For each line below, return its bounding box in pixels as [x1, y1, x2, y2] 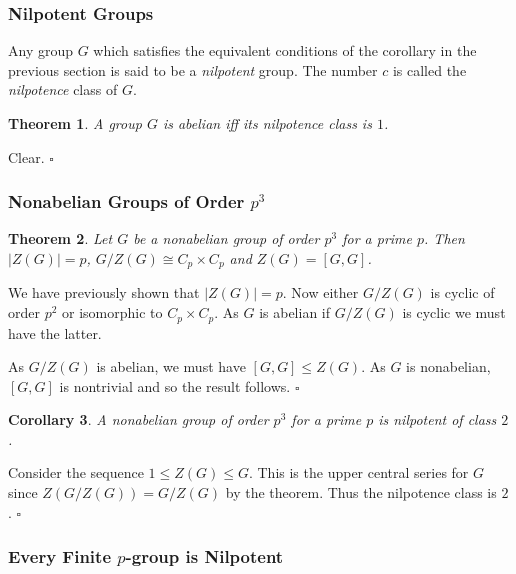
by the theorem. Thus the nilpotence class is [225, 482, 497, 503]
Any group [8, 40, 74, 61]
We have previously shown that [8, 282, 200, 303]
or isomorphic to [62, 302, 163, 323]
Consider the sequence [8, 462, 144, 483]
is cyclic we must [402, 302, 506, 323]
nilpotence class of [8, 79, 118, 100]
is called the [392, 59, 467, 80]
